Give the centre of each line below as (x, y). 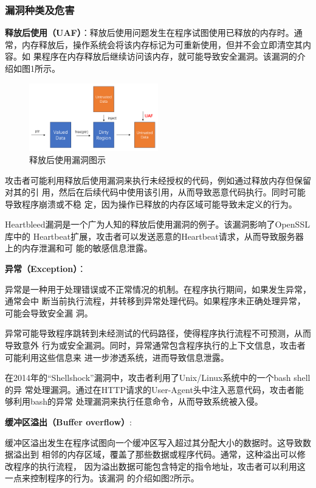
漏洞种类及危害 (40, 9)
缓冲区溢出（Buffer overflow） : (68, 422)
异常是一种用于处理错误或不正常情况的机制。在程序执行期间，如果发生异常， (158, 289)
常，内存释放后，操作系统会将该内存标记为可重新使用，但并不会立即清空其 (154, 44)
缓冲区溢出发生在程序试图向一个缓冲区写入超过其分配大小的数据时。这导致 (154, 442)
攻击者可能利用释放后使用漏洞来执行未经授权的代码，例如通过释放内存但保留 (158, 180)
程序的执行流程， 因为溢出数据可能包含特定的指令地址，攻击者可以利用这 (159, 466)
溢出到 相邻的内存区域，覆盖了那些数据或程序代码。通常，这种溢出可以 (155, 454)
